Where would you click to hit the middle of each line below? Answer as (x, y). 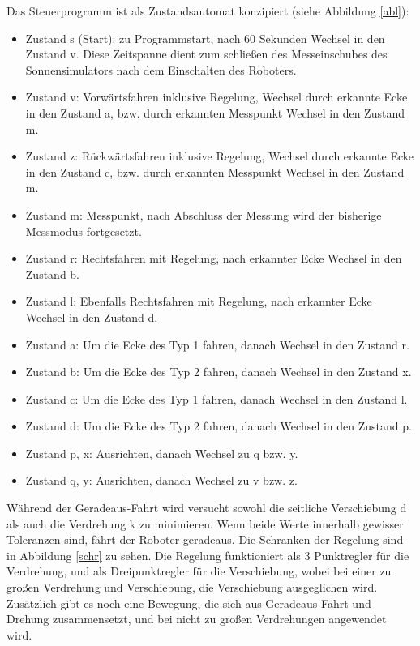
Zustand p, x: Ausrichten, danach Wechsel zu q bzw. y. (162, 453)
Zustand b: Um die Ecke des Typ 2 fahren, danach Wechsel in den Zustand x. (219, 372)
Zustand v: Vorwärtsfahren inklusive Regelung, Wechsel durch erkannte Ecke (216, 97)
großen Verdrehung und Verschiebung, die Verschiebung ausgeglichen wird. (192, 587)
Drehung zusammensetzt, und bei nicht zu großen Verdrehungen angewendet (197, 619)
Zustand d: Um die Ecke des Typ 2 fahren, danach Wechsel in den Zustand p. (219, 426)
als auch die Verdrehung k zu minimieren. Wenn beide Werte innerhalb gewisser (205, 523)
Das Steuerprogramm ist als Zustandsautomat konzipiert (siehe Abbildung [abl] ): (208, 11)
